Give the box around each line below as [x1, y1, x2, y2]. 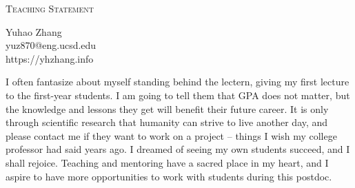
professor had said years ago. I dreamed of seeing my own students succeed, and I [6, 142, 350, 156]
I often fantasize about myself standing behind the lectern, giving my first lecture [6, 74, 349, 89]
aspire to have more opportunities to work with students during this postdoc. [6, 169, 332, 183]
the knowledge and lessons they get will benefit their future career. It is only [6, 101, 329, 116]
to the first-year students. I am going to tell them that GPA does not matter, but [6, 87, 350, 102]
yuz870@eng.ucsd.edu [6, 38, 97, 52]
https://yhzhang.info [6, 51, 94, 65]
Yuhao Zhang [6, 24, 62, 39]
